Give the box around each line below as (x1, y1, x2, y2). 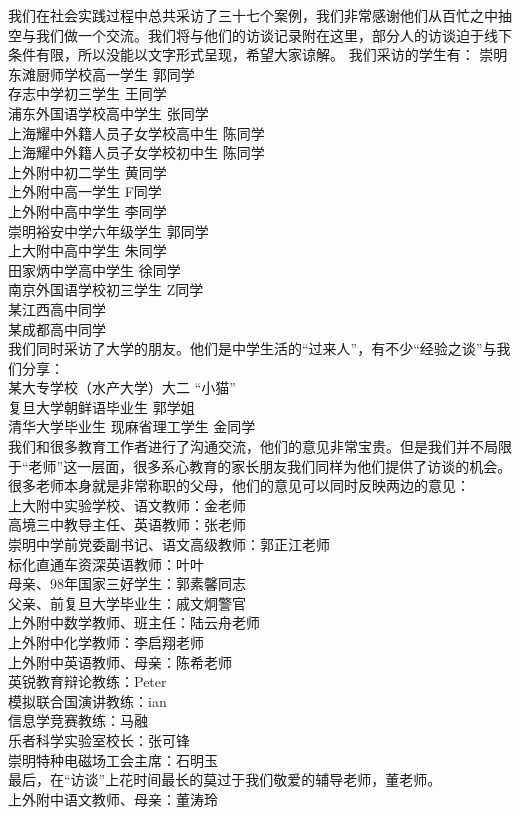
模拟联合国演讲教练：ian (8, 690, 167, 711)
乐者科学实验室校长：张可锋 (8, 729, 190, 750)
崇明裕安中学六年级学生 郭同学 (8, 220, 209, 241)
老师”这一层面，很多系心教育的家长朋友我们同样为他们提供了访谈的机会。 (28, 455, 512, 476)
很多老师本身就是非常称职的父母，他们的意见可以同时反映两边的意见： (8, 475, 470, 496)
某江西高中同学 (8, 298, 106, 319)
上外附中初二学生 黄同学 (8, 161, 167, 182)
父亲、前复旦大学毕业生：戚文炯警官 (8, 592, 246, 613)
